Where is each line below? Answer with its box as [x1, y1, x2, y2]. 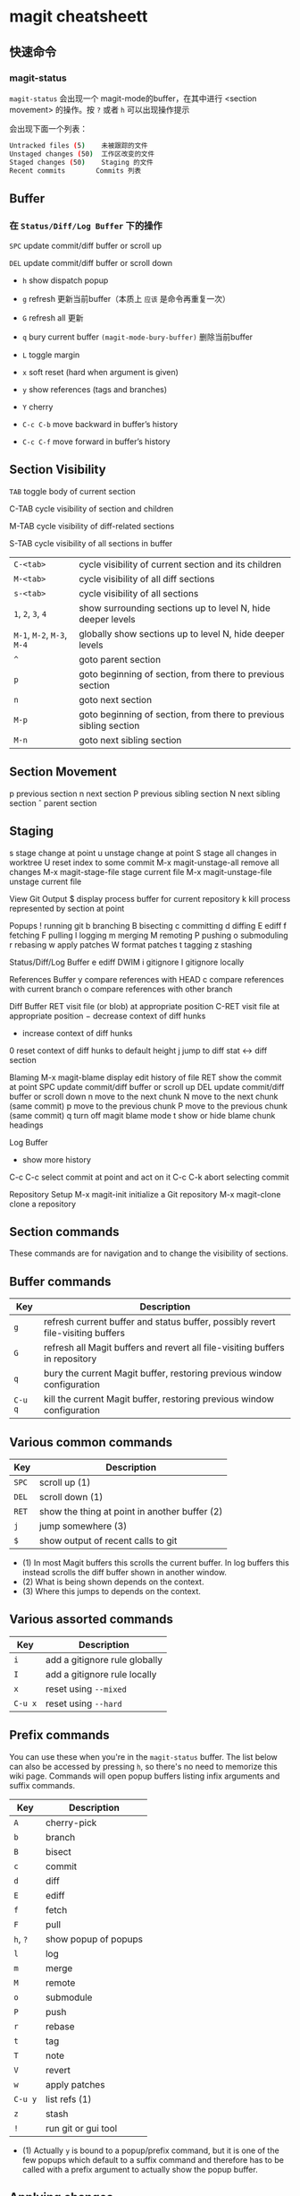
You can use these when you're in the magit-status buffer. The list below [9, 1751, 279, 1762]
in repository [43, 1352, 97, 1365]
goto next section [79, 693, 153, 706]
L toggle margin [21, 349, 80, 360]
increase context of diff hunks [21, 1027, 133, 1038]
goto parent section [79, 653, 162, 665]
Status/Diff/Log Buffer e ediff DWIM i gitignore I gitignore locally [9, 956, 245, 967]
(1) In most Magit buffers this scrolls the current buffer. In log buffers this [21, 1557, 290, 1568]
